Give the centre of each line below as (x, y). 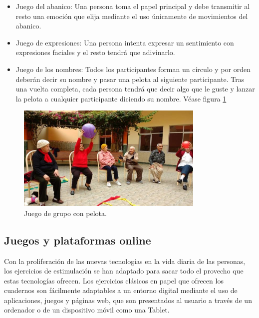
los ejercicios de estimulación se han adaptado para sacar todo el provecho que (124, 271)
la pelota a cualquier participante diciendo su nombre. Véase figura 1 (121, 98)
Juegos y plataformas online (78, 240)
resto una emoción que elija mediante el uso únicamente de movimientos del (132, 16)
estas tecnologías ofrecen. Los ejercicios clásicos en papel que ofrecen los (114, 280)
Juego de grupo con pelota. (65, 213)
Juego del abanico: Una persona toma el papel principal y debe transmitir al (133, 6)
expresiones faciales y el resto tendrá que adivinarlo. (95, 52)
